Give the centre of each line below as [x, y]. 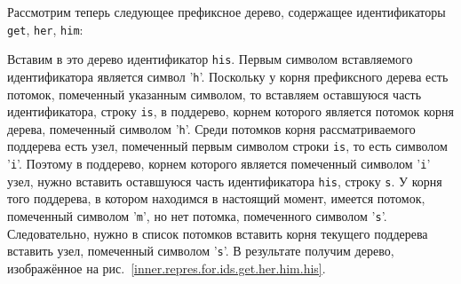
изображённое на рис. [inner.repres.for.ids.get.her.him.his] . [167, 268]
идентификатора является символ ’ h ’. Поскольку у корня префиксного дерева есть [228, 76]
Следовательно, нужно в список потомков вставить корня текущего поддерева [218, 233]
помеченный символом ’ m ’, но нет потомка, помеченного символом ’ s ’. [197, 216]
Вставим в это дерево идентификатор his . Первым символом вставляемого [210, 59]
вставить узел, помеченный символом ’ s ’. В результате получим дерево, [201, 251]
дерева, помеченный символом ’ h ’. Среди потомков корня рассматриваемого [211, 128]
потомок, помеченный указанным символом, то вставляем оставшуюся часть [215, 94]
